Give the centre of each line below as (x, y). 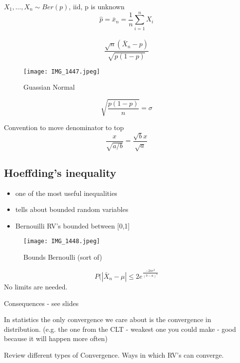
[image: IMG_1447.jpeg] (62, 71)
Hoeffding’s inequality (60, 172)
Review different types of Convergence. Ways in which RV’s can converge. (114, 354)
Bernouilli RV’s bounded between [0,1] (73, 225)
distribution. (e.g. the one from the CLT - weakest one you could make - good (120, 329)
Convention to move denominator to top (64, 127)
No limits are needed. (36, 287)
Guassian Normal (49, 87)
